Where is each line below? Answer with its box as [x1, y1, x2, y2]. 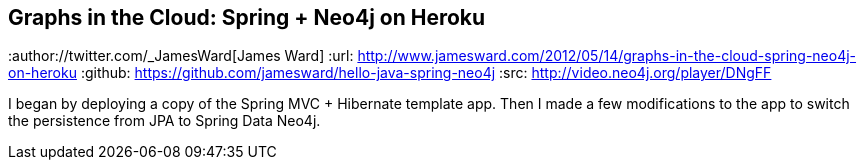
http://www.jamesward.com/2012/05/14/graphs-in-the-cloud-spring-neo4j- [357, 47, 857, 65]
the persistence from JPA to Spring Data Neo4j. [8, 112, 321, 130]
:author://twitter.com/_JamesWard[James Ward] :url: [8, 47, 354, 65]
